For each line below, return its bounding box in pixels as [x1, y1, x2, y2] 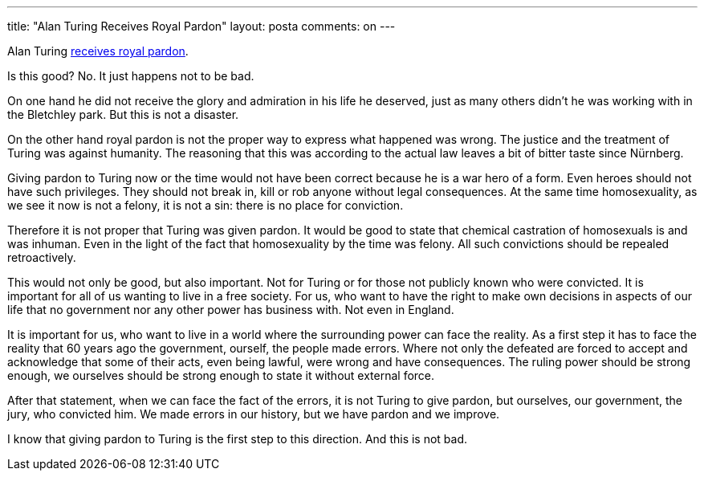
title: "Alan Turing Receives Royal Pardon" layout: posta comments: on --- [7, 19, 396, 33]
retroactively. [7, 251, 76, 264]
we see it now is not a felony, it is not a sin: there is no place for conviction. [7, 198, 404, 212]
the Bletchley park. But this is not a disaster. [7, 108, 239, 121]
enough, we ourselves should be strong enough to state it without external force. [7, 369, 435, 382]
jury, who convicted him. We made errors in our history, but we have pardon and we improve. [7, 407, 500, 421]
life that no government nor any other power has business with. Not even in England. [7, 303, 454, 316]
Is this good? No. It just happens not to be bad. [7, 69, 254, 83]
